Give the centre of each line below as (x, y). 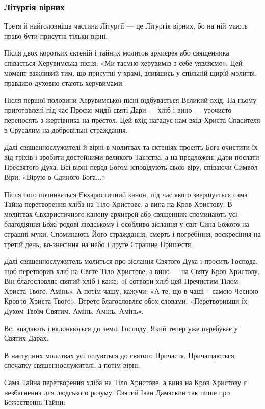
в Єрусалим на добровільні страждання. (66, 130)
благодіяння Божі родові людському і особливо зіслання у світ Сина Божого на (127, 224)
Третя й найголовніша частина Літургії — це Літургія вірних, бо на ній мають (126, 26)
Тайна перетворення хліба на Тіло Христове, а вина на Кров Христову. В (118, 204)
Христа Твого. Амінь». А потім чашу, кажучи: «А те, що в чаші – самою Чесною (131, 291)
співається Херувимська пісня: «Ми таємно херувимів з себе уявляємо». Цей (123, 63)
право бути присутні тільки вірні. (56, 35)
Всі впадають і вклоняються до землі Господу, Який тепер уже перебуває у (121, 328)
